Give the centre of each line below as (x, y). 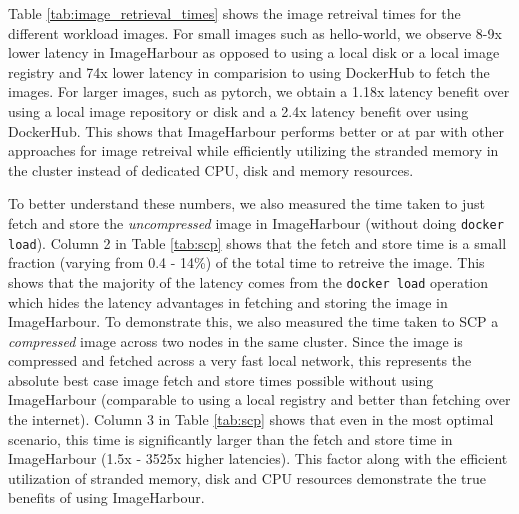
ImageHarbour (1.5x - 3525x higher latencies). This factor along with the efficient (258, 458)
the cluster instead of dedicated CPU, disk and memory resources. (211, 169)
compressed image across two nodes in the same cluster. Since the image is (235, 340)
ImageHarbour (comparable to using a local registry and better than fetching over (259, 399)
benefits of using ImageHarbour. (106, 497)
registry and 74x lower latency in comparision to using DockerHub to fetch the (249, 71)
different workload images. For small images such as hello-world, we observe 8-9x (255, 32)
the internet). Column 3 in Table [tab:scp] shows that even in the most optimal (251, 419)
